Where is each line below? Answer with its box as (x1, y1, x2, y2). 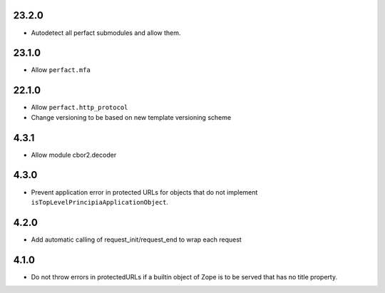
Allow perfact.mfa (31, 66, 91, 74)
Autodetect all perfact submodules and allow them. (31, 29, 181, 37)
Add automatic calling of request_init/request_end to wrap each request (31, 235, 242, 244)
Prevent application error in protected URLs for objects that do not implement (31, 187, 258, 196)
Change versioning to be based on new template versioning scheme (31, 113, 232, 121)
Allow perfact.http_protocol (31, 103, 128, 112)
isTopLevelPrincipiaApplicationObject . (31, 197, 169, 206)
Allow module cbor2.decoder (31, 150, 117, 159)
